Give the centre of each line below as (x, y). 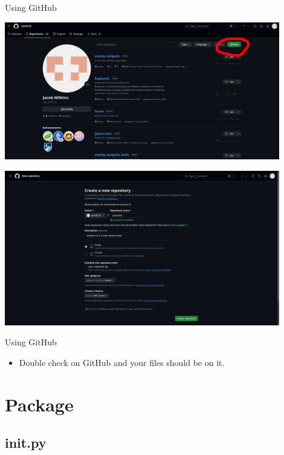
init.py (26, 443)
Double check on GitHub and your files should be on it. (122, 362)
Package (39, 404)
